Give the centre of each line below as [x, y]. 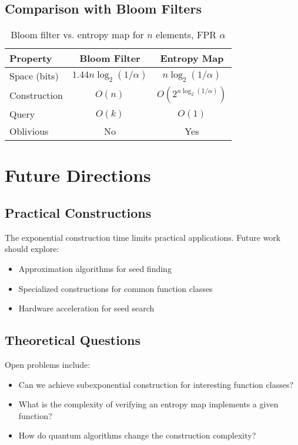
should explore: [32, 249]
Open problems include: [48, 364]
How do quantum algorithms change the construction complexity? [137, 435]
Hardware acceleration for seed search [86, 308]
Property [31, 58]
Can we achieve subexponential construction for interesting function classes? [156, 384]
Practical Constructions [78, 212]
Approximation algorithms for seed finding [95, 268]
